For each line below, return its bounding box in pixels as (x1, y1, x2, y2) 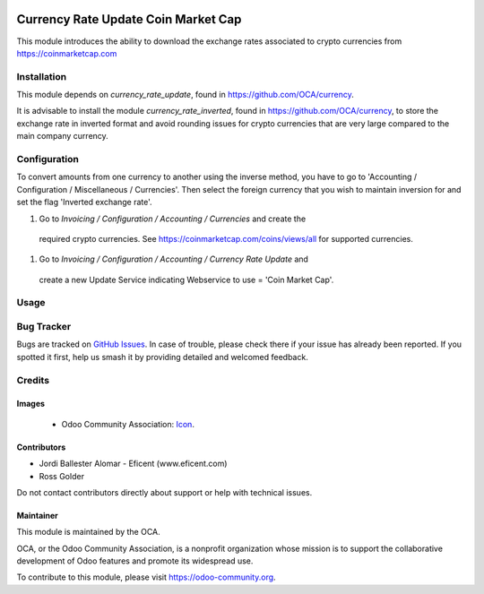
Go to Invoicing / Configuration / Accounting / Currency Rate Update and (39, 254, 309, 264)
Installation (16, 70, 67, 82)
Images (16, 399, 45, 409)
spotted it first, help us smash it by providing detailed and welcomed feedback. (16, 351, 308, 362)
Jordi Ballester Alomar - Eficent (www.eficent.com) (39, 458, 228, 469)
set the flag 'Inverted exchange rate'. (16, 197, 152, 208)
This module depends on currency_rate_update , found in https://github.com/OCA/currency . (16, 90, 354, 100)
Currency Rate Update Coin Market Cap (16, 12, 242, 27)
